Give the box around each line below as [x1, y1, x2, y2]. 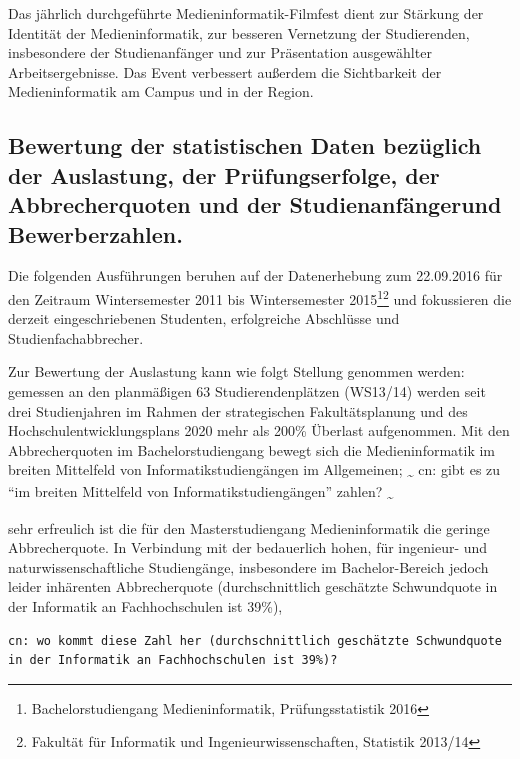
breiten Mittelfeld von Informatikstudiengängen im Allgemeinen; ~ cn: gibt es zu [8, 459, 501, 483]
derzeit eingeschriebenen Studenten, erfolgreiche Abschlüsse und [8, 308, 400, 329]
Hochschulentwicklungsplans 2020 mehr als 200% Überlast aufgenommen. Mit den [8, 420, 510, 441]
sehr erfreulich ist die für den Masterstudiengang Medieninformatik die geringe [8, 517, 490, 538]
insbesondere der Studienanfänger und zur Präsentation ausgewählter [8, 42, 432, 63]
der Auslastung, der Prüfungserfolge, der [8, 159, 440, 190]
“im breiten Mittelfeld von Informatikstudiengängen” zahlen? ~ [8, 481, 394, 505]
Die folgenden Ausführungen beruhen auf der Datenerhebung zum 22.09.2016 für [8, 265, 503, 286]
